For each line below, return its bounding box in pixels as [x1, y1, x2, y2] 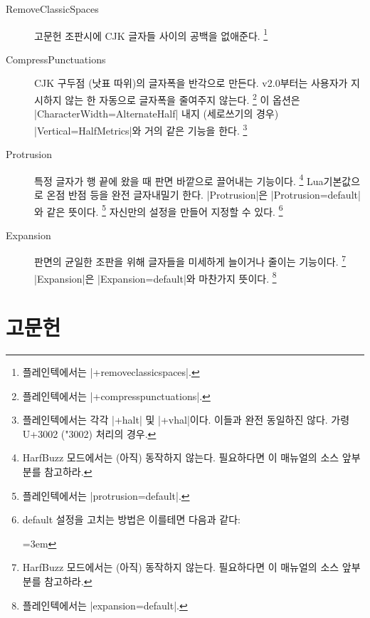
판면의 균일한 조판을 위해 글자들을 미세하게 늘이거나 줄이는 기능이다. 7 [34, 252, 347, 269]
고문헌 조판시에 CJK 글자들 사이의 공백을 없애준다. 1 [34, 26, 268, 43]
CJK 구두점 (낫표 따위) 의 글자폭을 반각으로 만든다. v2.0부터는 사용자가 [34, 75, 348, 90]
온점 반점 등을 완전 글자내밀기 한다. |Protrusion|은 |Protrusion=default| [46, 187, 361, 201]
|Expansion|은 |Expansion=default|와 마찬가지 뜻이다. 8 [34, 268, 277, 286]
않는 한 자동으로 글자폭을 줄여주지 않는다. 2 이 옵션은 [65, 90, 300, 107]
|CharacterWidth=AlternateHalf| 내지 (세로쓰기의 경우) [34, 106, 279, 121]
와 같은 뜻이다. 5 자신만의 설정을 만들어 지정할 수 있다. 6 [34, 201, 283, 219]
